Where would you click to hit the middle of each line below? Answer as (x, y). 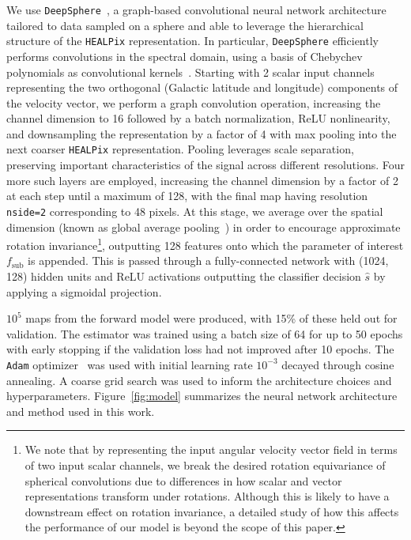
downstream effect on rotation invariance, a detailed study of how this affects (212, 511)
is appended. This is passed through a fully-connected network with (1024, (208, 261)
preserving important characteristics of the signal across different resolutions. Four (205, 165)
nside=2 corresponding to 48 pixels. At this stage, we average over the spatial (195, 211)
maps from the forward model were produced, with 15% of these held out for (211, 318)
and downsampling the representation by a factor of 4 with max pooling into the (202, 133)
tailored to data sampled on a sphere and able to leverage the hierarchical (185, 25)
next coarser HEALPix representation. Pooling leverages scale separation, (180, 149)
